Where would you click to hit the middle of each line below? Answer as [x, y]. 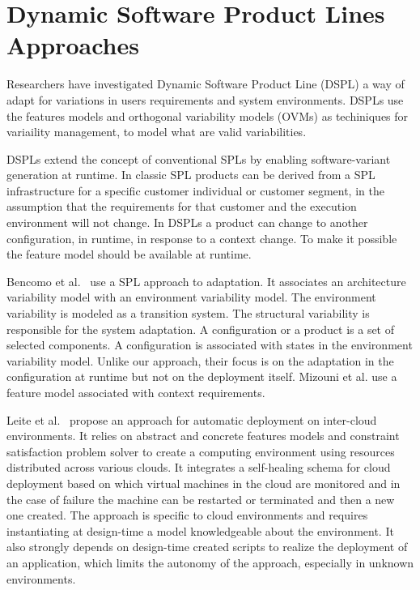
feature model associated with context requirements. [136, 392]
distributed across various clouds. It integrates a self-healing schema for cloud [199, 467]
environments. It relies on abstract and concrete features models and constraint [203, 436]
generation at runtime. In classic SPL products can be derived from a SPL [191, 175]
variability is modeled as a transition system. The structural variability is [188, 313]
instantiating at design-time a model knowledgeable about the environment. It [200, 530]
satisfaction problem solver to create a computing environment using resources [201, 451]
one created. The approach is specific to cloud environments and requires [187, 515]
